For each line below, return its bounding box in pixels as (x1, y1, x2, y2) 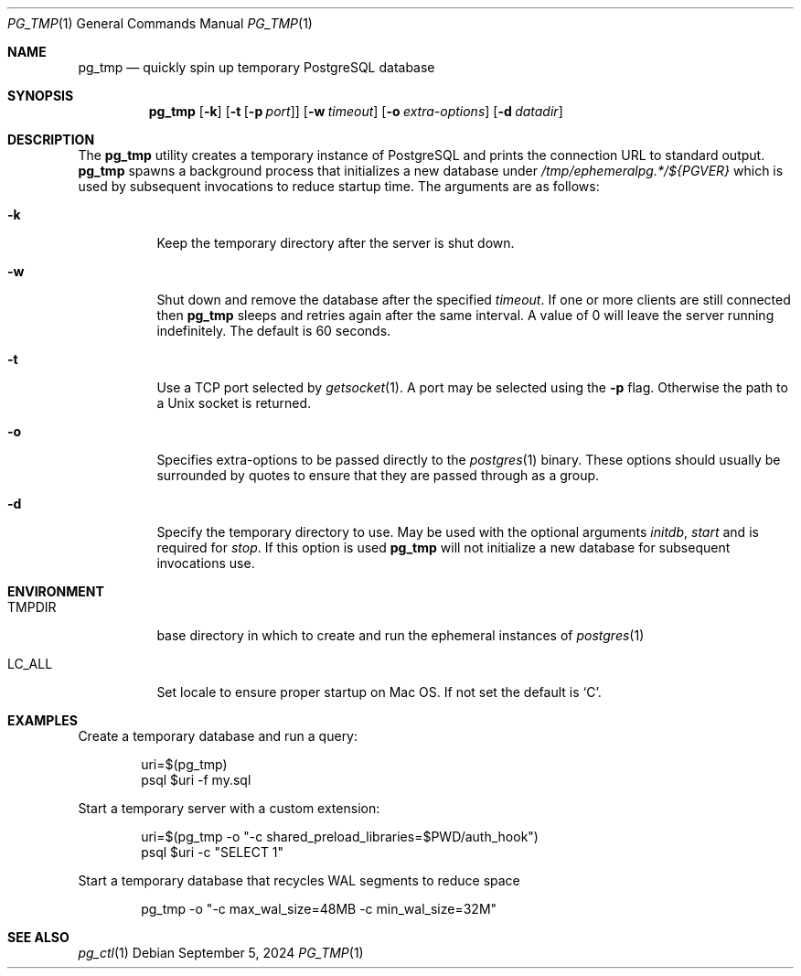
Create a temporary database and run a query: (78, 728, 358, 744)
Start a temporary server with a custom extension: (78, 800, 380, 816)
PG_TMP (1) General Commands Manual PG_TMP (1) (7, 16, 313, 31)
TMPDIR (7, 599, 57, 615)
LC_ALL (7, 656, 53, 671)
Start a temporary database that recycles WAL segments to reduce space (78, 873, 520, 888)
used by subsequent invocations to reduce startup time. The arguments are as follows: (78, 178, 600, 194)
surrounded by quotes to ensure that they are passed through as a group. (156, 467, 600, 483)
